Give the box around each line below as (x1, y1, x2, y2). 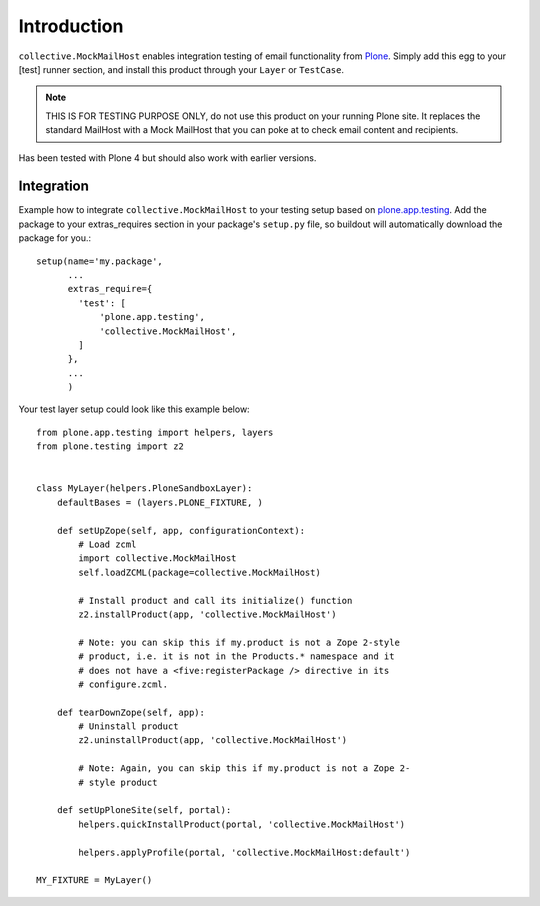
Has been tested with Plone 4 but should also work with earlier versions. (18, 151, 317, 164)
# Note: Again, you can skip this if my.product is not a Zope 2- (78, 763, 411, 774)
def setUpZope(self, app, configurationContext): (56, 525, 305, 536)
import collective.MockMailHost (78, 553, 237, 564)
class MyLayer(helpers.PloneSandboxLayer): (36, 483, 253, 494)
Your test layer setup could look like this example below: (18, 403, 250, 415)
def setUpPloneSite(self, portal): (56, 805, 232, 816)
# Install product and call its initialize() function (78, 595, 353, 606)
